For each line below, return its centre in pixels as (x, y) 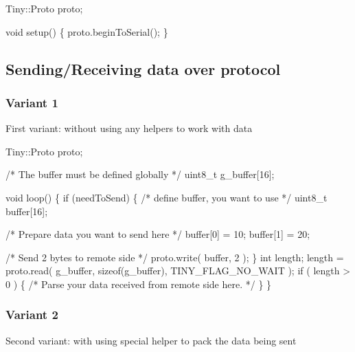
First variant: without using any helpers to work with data (129, 128)
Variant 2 (32, 315)
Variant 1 (32, 102)
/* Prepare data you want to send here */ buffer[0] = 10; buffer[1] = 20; (158, 234)
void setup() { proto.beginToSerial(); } (87, 31)
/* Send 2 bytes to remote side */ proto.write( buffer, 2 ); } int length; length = (175, 257)
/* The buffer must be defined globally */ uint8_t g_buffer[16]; (140, 174)
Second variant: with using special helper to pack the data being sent (151, 340)
